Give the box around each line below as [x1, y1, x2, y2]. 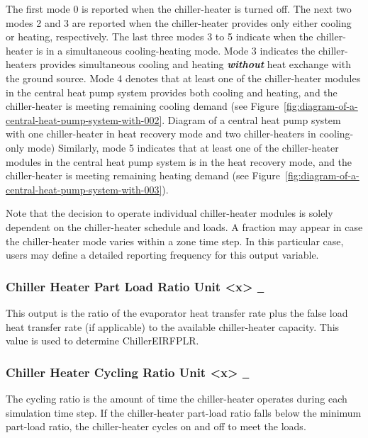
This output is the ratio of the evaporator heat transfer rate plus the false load [6, 305, 348, 320]
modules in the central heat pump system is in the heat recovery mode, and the [6, 154, 352, 169]
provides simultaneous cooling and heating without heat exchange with [40, 57, 351, 72]
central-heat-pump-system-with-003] [6, 181, 162, 196]
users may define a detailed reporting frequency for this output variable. [6, 247, 319, 262]
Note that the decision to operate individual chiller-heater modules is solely [6, 206, 333, 220]
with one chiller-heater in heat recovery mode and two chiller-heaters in [6, 126, 316, 141]
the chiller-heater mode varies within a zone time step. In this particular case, [6, 233, 344, 248]
